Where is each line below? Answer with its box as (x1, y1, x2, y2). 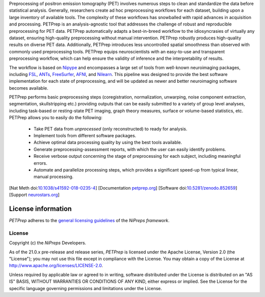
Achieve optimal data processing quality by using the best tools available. (33, 140, 183, 146)
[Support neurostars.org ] (9, 192, 60, 198)
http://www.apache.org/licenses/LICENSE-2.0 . (9, 263, 103, 269)
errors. (33, 160, 48, 166)
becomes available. (9, 85, 49, 91)
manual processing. (33, 174, 74, 180)
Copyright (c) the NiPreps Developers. (9, 240, 86, 246)
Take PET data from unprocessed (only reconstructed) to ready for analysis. (33, 125, 187, 132)
